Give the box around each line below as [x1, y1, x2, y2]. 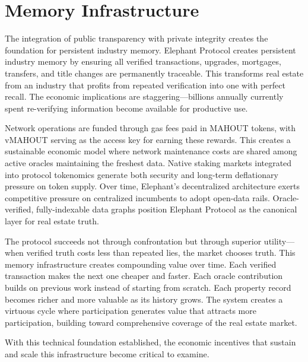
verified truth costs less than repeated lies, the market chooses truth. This [26, 246, 296, 259]
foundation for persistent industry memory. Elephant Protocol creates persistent [5, 43, 296, 56]
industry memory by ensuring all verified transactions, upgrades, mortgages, [5, 55, 281, 68]
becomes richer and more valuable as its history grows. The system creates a [5, 293, 283, 305]
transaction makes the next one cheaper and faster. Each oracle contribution [5, 269, 283, 282]
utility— [263, 234, 295, 247]
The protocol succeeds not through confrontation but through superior [5, 234, 262, 247]
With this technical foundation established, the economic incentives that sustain [5, 336, 296, 348]
